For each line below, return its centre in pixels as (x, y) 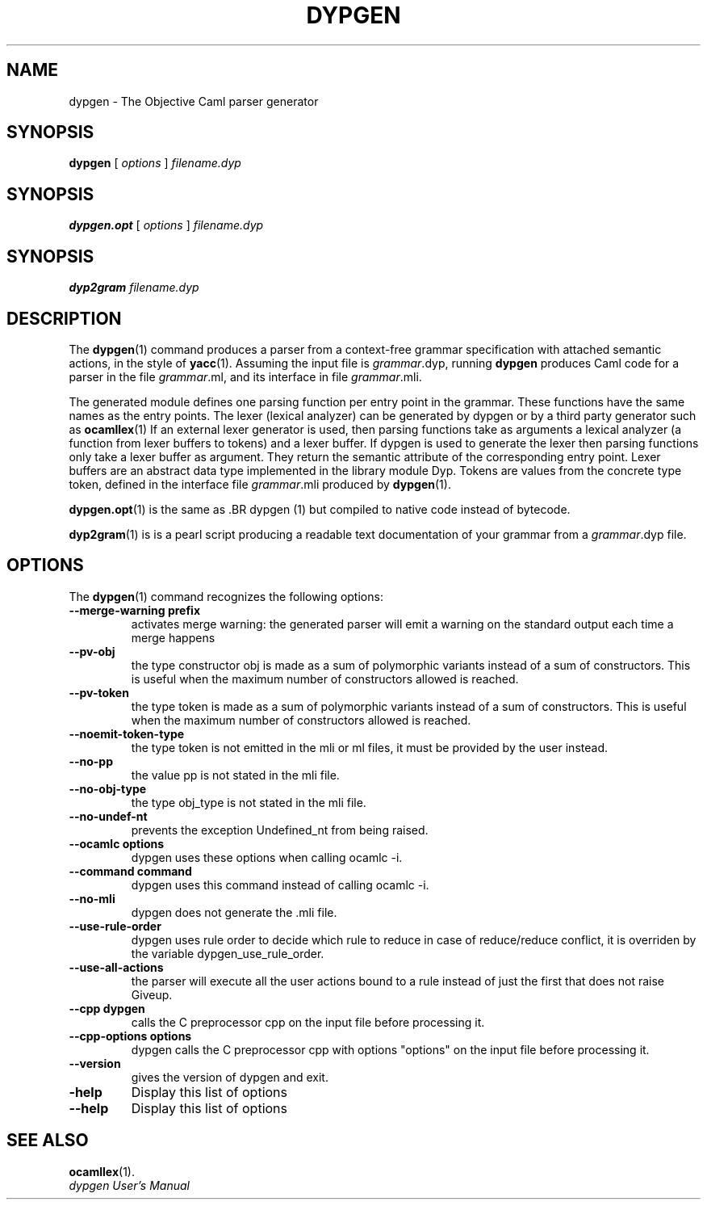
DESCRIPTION (64, 318)
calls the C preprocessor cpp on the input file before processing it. (308, 1022)
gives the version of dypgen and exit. (230, 1077)
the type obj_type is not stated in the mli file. (249, 802)
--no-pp (91, 761)
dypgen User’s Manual (129, 1185)
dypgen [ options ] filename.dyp (155, 163)
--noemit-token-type (127, 733)
